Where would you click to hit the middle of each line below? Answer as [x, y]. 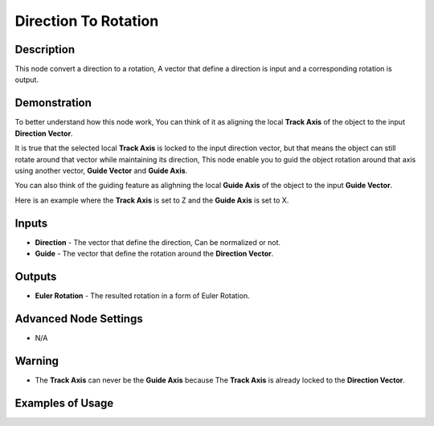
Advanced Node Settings [79, 319]
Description [45, 49]
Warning [37, 360]
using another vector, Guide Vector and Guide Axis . [101, 170]
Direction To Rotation [87, 21]
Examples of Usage [64, 403]
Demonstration [53, 103]
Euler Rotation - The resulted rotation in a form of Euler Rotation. [142, 295]
